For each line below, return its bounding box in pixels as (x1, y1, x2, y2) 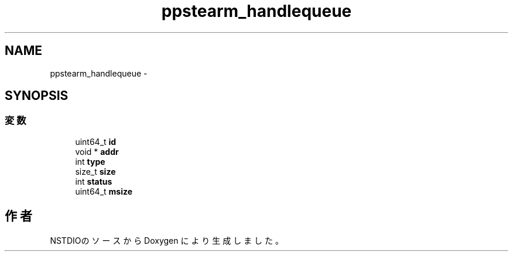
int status (75, 176, 112, 186)
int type (75, 156, 105, 167)
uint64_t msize (75, 186, 133, 196)
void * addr (75, 146, 119, 157)
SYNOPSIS (5, 88, 69, 103)
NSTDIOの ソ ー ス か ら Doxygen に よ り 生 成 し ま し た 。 (50, 235, 283, 245)
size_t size (75, 166, 116, 177)
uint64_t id (75, 136, 117, 147)
